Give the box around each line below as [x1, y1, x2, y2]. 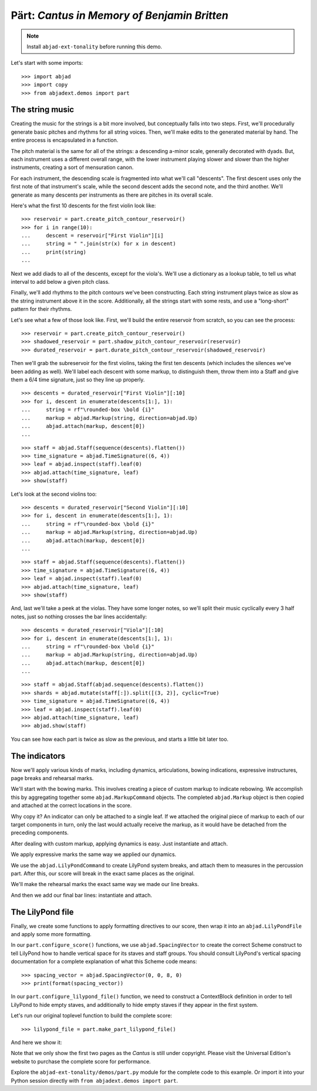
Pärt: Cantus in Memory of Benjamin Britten [11, 9, 229, 22]
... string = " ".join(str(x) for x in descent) [21, 240, 176, 247]
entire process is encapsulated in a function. [11, 137, 119, 144]
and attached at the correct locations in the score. [11, 802, 132, 809]
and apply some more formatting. [11, 931, 92, 938]
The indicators [11, 751, 66, 761]
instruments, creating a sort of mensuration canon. [11, 164, 134, 171]
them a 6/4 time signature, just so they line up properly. [11, 376, 145, 383]
